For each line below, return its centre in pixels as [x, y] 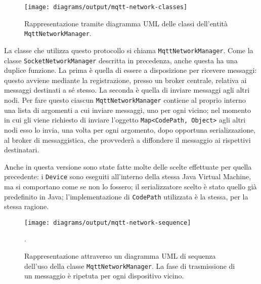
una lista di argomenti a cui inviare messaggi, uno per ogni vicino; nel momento [128, 110]
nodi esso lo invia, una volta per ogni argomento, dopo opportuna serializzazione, [130, 129]
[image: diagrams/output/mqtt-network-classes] [106, 7]
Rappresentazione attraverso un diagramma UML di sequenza [120, 256]
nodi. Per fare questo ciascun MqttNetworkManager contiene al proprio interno [125, 100]
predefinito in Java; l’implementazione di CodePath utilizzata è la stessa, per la [126, 196]
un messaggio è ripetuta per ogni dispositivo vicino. [104, 276]
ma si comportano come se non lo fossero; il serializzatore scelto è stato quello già [130, 186]
